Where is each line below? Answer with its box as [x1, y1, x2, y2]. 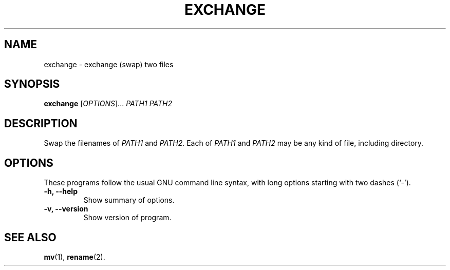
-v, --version [44, 204, 88, 214]
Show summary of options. [83, 196, 175, 205]
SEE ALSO [4, 230, 57, 244]
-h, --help [44, 187, 78, 196]
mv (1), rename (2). [44, 252, 105, 261]
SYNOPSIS [4, 78, 60, 91]
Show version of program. [83, 213, 172, 222]
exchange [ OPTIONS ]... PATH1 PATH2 [44, 99, 173, 108]
